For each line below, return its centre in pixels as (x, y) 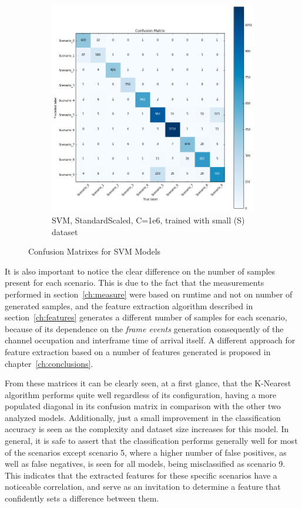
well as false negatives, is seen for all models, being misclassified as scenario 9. (145, 464)
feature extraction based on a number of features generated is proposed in (138, 351)
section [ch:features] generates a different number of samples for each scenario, (146, 317)
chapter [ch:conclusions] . (49, 363)
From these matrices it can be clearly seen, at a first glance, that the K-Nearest (148, 383)
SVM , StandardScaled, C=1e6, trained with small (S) (148, 220)
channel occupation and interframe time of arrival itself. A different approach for (150, 340)
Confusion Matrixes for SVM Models (95, 251)
